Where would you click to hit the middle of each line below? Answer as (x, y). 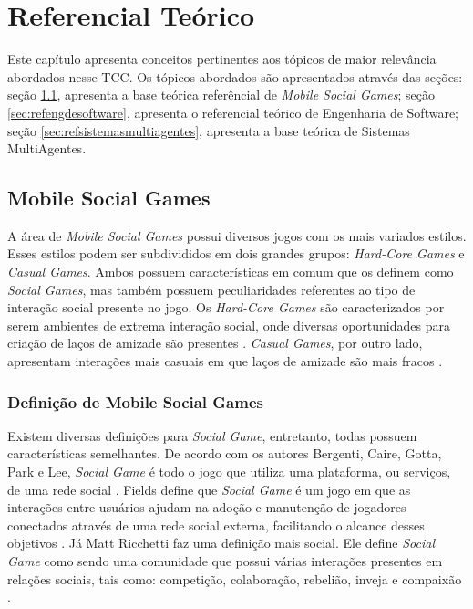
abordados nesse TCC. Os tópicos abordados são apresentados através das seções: (235, 76)
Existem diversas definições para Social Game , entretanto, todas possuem (212, 435)
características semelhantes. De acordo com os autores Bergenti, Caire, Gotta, (225, 453)
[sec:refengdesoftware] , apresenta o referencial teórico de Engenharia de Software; (233, 112)
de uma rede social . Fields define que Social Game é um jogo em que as (209, 489)
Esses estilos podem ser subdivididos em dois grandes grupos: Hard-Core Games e (236, 253)
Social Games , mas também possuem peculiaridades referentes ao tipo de (211, 289)
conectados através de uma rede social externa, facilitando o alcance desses (216, 525)
